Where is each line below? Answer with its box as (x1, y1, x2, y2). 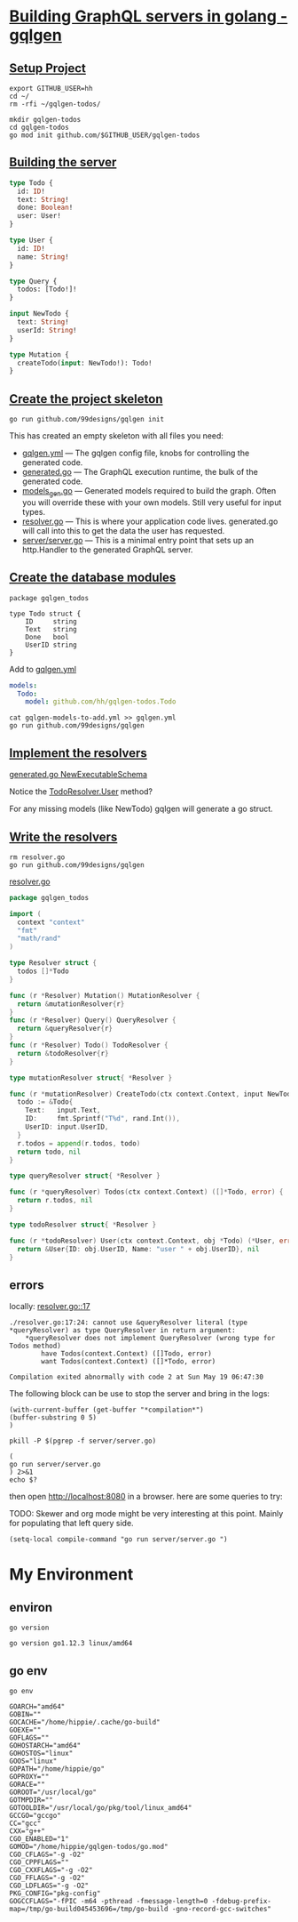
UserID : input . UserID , (25, 1122, 109, 1131)
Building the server (9, 155, 117, 170)
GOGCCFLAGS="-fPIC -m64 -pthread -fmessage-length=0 (9, 1897, 208, 1906)
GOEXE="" (9, 1725, 42, 1735)
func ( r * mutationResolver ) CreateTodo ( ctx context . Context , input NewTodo (9, 1090, 295, 1098)
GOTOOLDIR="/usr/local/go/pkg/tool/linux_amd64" (9, 1804, 192, 1813)
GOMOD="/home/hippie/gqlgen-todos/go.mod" (9, 1843, 169, 1852)
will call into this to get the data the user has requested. (21, 525, 225, 535)
